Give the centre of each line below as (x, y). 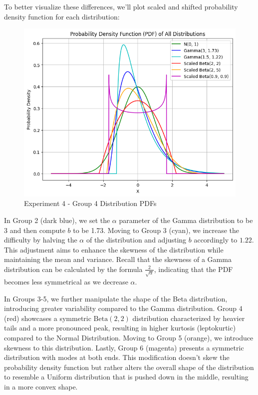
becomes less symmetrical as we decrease (66, 281)
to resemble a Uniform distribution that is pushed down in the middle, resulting (126, 377)
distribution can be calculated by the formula (73, 269)
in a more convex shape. (41, 386)
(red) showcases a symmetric (48, 318)
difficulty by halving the (41, 240)
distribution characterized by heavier (189, 318)
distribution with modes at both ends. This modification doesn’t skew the (117, 357)
